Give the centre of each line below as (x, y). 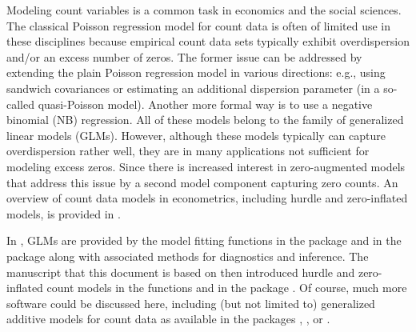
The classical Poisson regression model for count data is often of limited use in (199, 25)
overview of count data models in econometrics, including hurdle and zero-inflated (207, 198)
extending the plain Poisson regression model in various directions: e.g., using (196, 72)
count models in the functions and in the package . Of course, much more (227, 288)
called (20, 104)
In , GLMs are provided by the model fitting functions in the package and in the (204, 240)
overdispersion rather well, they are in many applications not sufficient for (188, 151)
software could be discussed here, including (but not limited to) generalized (191, 303)
